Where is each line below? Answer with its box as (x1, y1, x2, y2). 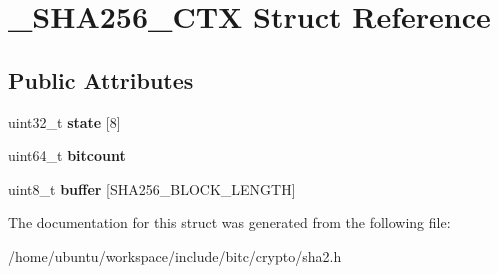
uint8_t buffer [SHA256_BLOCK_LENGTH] (8, 178, 296, 199)
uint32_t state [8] (8, 111, 121, 132)
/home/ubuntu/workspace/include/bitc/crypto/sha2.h (8, 245, 342, 266)
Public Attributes (8, 64, 194, 95)
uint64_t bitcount (8, 145, 126, 166)
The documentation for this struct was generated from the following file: (8, 212, 451, 233)
